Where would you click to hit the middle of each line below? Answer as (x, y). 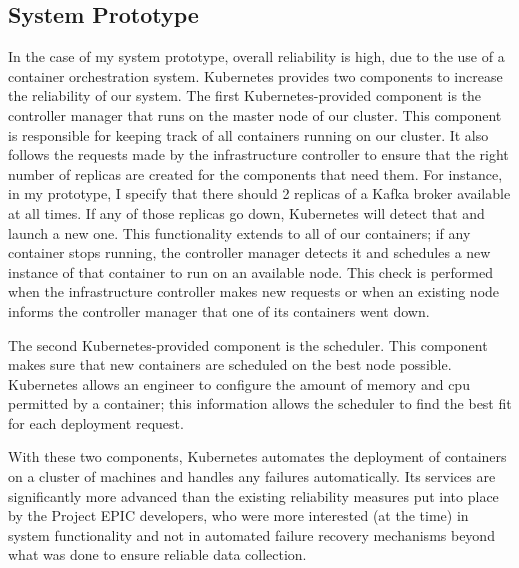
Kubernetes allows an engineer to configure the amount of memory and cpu (239, 383)
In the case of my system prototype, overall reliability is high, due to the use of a (256, 56)
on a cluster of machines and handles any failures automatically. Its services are (252, 476)
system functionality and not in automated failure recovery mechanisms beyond (251, 534)
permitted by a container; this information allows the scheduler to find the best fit (260, 403)
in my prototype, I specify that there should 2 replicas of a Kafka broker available (259, 193)
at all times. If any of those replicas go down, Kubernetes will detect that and (246, 212)
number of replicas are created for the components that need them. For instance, (255, 173)
